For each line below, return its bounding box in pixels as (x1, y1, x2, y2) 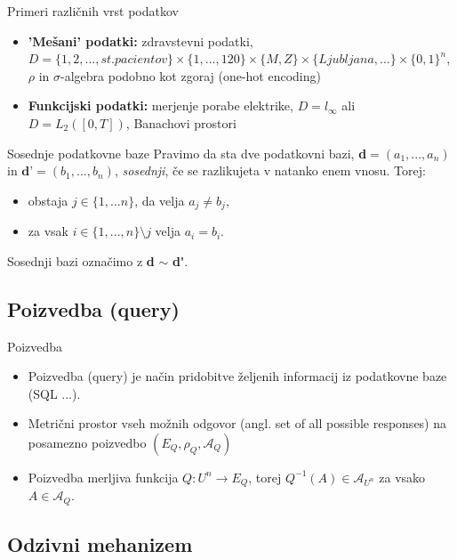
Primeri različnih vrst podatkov (7, 2, 179, 20)
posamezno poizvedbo (28, 433, 147, 451)
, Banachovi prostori (125, 113, 237, 132)
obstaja (28, 190, 68, 209)
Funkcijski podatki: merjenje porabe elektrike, (28, 96, 293, 115)
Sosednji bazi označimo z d (7, 251, 155, 270)
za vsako (379, 467, 426, 486)
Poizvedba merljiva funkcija (28, 467, 179, 486)
